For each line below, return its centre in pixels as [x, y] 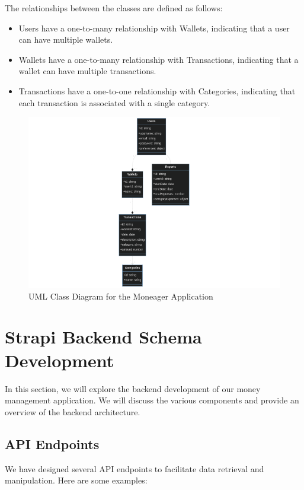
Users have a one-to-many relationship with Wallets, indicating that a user [154, 28]
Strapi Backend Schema [103, 337]
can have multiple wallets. [66, 39]
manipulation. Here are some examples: [76, 480]
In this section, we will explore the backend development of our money [133, 388]
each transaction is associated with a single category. [114, 102]
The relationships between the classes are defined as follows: [114, 8]
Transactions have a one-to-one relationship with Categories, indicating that [157, 90]
